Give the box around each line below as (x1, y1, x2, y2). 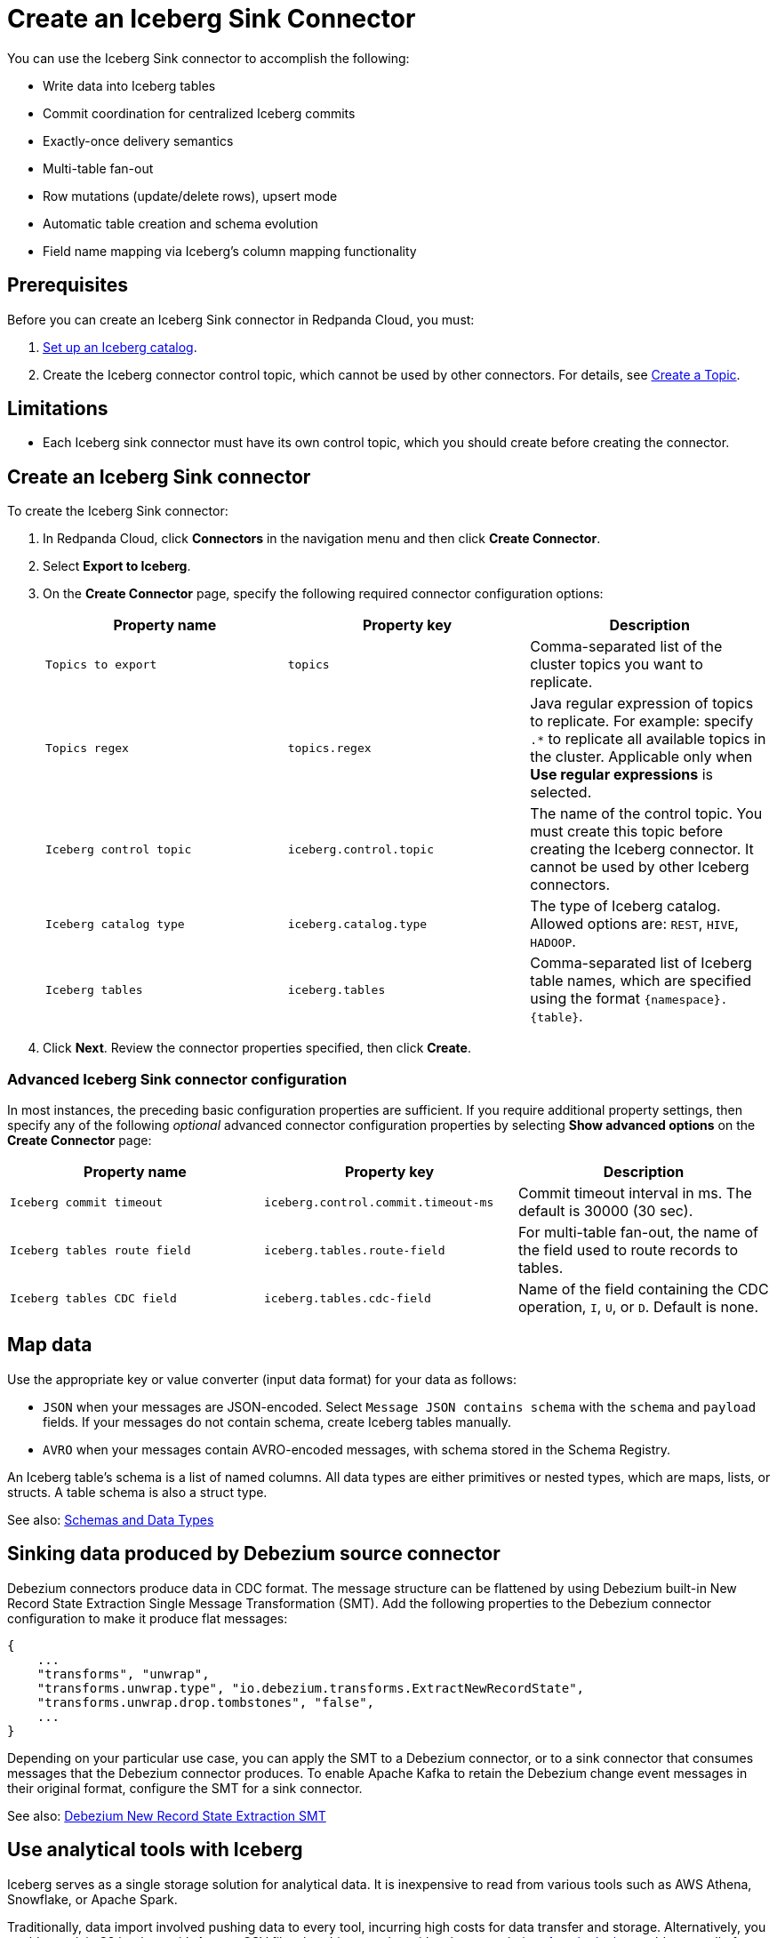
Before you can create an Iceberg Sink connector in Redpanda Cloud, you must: (7, 311, 475, 327)
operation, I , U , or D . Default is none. (517, 1298, 758, 1317)
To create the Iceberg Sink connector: (7, 503, 228, 519)
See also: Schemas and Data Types (7, 1511, 214, 1527)
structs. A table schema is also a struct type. (7, 1484, 268, 1500)
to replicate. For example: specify (530, 712, 754, 731)
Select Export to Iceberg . (43, 558, 191, 574)
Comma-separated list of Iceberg (530, 954, 752, 973)
